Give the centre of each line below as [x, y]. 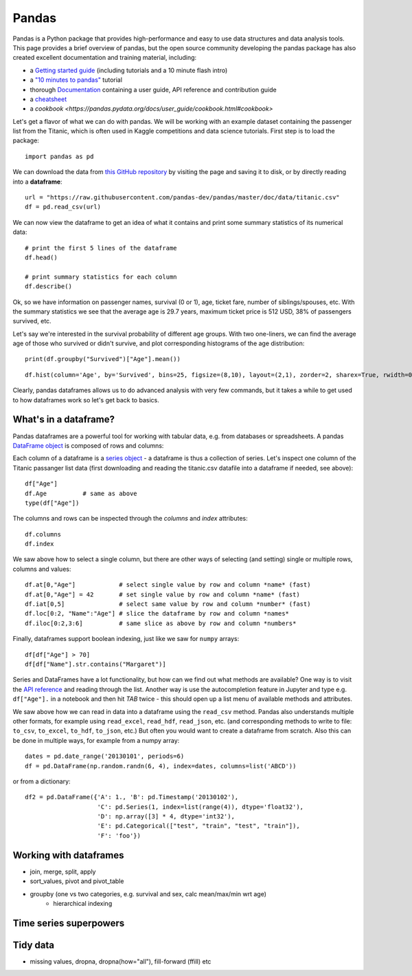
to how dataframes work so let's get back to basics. [86, 400]
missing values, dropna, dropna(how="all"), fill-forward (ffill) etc [121, 961]
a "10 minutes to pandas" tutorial [76, 80]
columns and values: [42, 569]
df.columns [43, 534]
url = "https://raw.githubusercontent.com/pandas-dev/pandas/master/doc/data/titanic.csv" [182, 197]
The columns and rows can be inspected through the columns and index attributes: [130, 519]
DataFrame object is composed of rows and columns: [88, 445]
